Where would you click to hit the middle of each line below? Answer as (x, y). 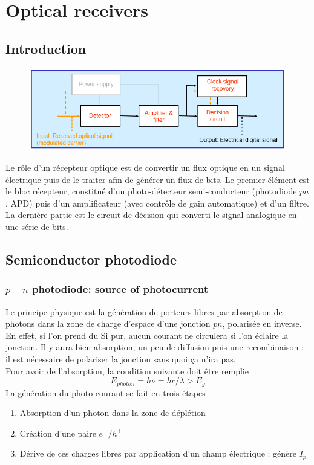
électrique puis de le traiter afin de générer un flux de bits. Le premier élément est (158, 179)
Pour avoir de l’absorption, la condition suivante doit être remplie (127, 370)
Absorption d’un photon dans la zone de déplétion (113, 413)
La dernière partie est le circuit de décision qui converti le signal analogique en (151, 215)
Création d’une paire (58, 433)
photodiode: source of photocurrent (120, 289)
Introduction (46, 48)
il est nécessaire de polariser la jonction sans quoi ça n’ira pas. (121, 358)
